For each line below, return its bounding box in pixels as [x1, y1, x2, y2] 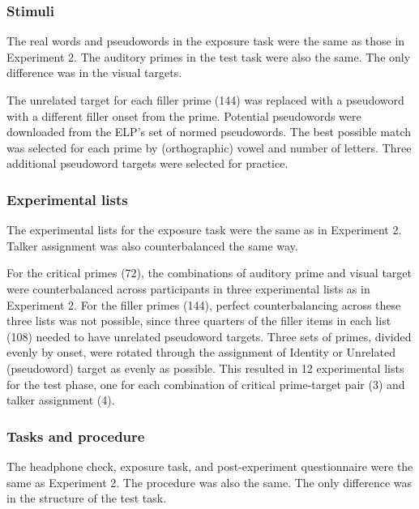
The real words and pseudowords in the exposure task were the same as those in [6, 32, 405, 49]
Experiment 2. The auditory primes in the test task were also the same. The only [6, 48, 411, 65]
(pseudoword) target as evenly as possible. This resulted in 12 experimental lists [6, 359, 404, 376]
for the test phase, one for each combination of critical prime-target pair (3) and [6, 375, 405, 392]
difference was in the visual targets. [6, 64, 182, 81]
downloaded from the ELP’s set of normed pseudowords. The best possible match [6, 123, 411, 140]
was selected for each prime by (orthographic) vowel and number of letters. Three [6, 139, 412, 156]
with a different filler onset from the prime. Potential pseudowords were [6, 107, 361, 124]
